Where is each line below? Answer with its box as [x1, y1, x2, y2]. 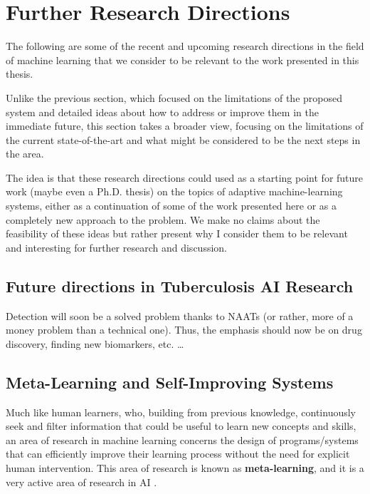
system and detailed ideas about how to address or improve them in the [6, 104, 319, 119]
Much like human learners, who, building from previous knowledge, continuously [6, 404, 356, 419]
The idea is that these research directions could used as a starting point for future [6, 170, 364, 185]
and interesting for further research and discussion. [6, 240, 227, 254]
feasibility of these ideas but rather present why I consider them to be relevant [6, 226, 348, 241]
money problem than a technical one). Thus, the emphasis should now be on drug [6, 322, 362, 337]
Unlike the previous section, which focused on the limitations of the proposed [6, 90, 342, 105]
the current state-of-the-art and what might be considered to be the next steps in [6, 132, 361, 147]
